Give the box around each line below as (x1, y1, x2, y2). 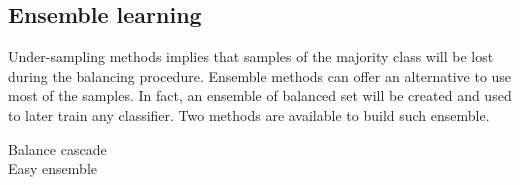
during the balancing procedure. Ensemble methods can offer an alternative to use (8, 65, 512, 86)
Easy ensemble (8, 158, 97, 179)
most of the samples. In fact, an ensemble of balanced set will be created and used (8, 85, 512, 106)
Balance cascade (8, 138, 107, 159)
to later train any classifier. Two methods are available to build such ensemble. (8, 104, 490, 125)
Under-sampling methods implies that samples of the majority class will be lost (8, 46, 494, 67)
